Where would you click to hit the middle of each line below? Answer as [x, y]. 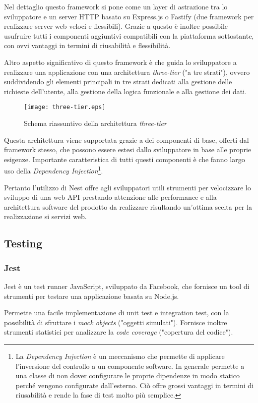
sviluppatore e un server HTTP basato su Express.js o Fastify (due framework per [129, 16]
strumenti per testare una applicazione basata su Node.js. [92, 296]
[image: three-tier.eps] [65, 107]
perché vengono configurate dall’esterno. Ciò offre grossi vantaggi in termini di [134, 385]
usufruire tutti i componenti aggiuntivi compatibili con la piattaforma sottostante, [129, 35]
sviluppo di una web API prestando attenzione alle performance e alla [110, 197]
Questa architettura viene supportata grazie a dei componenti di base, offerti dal [127, 140]
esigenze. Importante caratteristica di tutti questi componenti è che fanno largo [125, 159]
